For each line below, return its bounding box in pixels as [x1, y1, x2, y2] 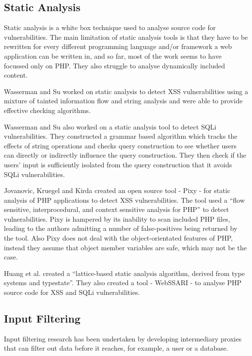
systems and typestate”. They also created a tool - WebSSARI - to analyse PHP [4, 277, 242, 288]
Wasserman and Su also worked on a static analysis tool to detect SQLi [4, 121, 217, 131]
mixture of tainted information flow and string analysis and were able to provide [4, 96, 243, 106]
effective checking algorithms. [4, 105, 91, 115]
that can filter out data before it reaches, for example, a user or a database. [4, 343, 228, 353]
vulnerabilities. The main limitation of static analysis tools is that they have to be [4, 32, 248, 42]
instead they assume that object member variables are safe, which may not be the [4, 242, 247, 252]
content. [4, 70, 28, 80]
